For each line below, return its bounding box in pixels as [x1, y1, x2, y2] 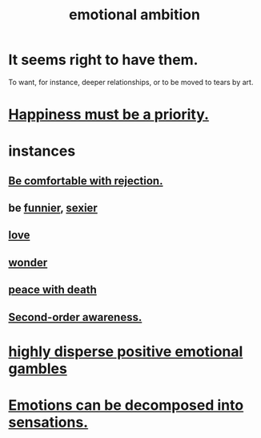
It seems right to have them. [8, 51, 199, 69]
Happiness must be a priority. [8, 106, 210, 124]
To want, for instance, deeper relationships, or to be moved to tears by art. [8, 77, 254, 87]
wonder [8, 255, 48, 270]
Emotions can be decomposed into [8, 396, 244, 415]
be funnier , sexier [8, 201, 98, 215]
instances [8, 142, 76, 160]
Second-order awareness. [8, 310, 143, 324]
